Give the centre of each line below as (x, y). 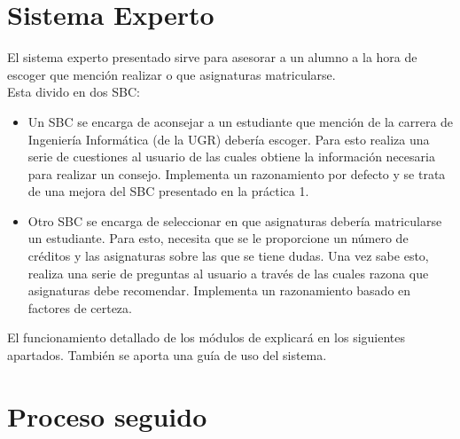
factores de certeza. (80, 307)
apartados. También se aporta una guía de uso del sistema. (167, 355)
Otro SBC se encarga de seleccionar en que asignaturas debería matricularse (235, 220)
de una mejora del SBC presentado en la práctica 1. (168, 191)
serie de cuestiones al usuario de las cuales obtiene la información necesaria (231, 157)
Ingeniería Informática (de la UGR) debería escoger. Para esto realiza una (229, 139)
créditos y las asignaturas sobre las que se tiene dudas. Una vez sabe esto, (228, 256)
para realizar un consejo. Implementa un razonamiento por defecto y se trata (237, 173)
